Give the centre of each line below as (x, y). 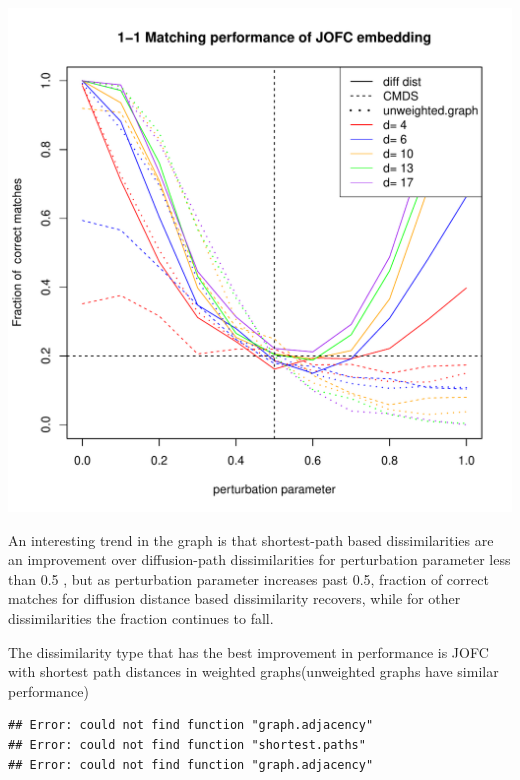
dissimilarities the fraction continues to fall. (141, 617)
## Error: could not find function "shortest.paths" (187, 744)
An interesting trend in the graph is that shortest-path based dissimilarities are (251, 539)
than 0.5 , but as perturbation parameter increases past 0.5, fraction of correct (248, 578)
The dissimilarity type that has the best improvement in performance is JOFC (248, 651)
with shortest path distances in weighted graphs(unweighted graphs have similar (253, 671)
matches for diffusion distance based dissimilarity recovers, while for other (234, 598)
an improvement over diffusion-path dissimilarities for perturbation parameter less (259, 559)
